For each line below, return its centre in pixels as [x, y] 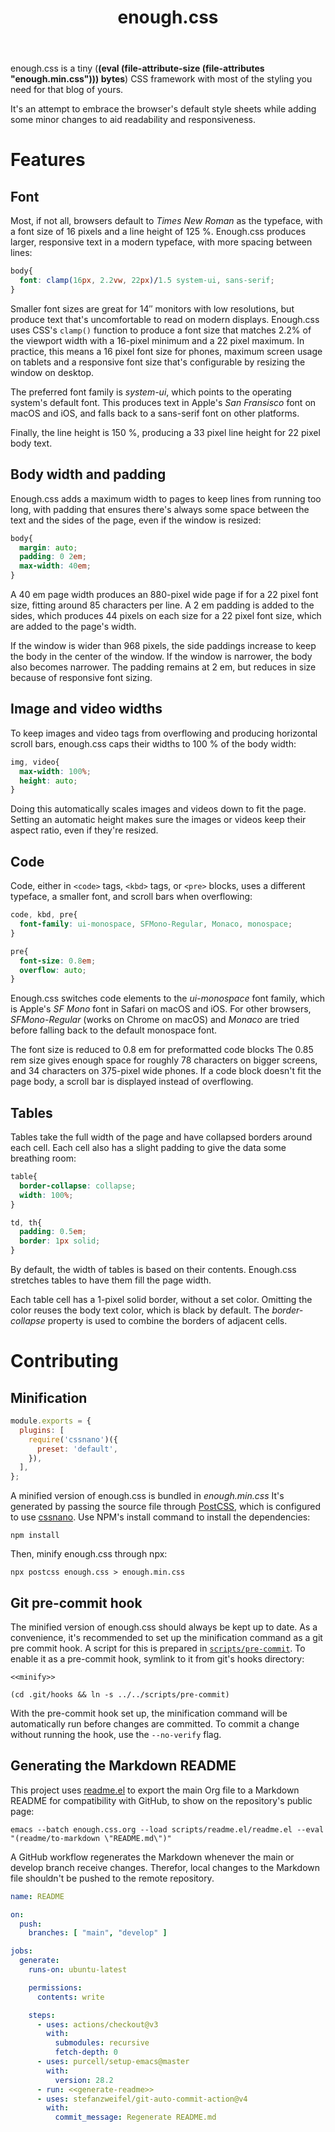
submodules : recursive [102, 2043]
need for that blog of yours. [67, 90]
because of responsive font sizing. [81, 677]
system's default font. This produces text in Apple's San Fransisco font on [163, 402]
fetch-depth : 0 [86, 2052]
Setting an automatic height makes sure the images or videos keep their [158, 820]
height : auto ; [48, 781]
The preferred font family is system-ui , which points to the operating [151, 392]
